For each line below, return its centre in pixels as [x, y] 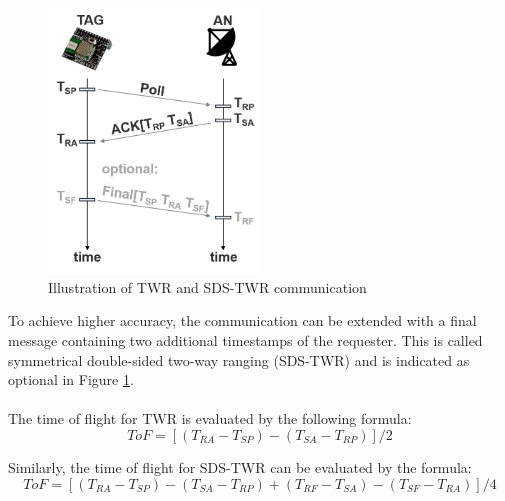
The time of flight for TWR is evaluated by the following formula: [210, 418]
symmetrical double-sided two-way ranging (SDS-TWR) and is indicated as [239, 359]
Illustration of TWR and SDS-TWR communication [207, 286]
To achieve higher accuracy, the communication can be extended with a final [242, 320]
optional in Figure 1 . [71, 379]
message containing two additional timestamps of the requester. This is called [245, 340]
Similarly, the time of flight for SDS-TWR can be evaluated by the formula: [240, 467]
